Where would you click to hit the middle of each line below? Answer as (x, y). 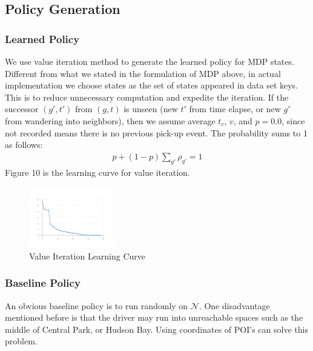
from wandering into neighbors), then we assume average (110, 120)
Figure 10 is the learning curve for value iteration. (97, 172)
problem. (21, 341)
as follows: (24, 145)
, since (293, 120)
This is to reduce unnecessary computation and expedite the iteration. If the (147, 97)
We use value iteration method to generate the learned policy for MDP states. (150, 61)
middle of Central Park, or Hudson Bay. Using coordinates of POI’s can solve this (156, 329)
